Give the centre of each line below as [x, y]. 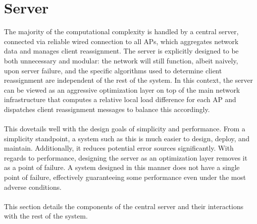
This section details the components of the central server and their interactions [124, 206]
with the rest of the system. [46, 216]
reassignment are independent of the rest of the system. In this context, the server [128, 80]
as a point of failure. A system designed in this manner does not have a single [122, 167]
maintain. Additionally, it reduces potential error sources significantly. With [119, 148]
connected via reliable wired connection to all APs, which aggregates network [121, 41]
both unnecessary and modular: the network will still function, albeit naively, [121, 60]
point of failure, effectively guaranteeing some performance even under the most [125, 177]
